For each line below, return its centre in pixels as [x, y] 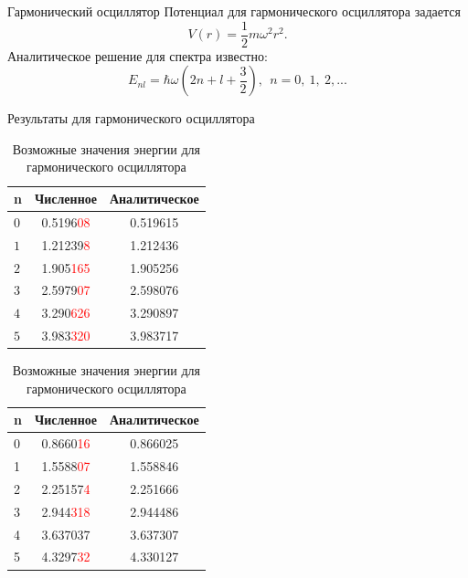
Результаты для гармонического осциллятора [131, 118]
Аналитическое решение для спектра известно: [138, 55]
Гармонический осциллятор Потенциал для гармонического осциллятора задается [234, 11]
